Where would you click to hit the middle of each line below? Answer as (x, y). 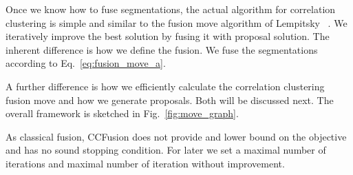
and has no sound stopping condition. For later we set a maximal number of (166, 150)
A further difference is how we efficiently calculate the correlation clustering (165, 86)
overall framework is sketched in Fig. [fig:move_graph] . (122, 113)
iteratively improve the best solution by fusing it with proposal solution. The (168, 36)
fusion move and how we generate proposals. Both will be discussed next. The (170, 100)
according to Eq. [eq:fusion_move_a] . (86, 63)
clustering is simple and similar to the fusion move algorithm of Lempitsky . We (176, 22)
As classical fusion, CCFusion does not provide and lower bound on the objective (176, 136)
